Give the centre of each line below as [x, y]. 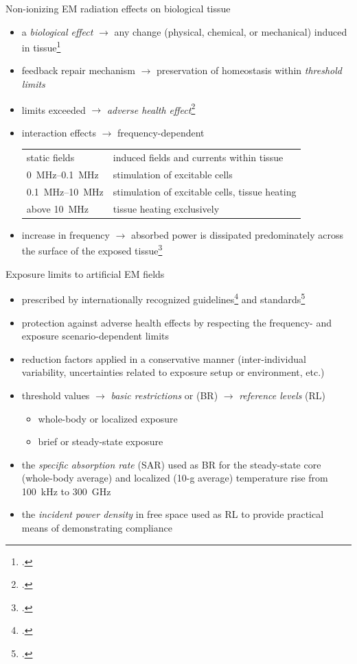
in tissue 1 [41, 46]
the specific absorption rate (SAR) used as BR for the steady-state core [171, 464]
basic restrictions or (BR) [164, 395]
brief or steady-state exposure [101, 441]
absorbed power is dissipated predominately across [237, 234]
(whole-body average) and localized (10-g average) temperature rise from [175, 478]
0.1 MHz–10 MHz [65, 191]
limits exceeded [54, 109]
